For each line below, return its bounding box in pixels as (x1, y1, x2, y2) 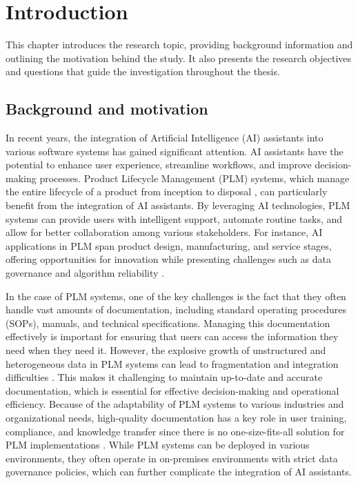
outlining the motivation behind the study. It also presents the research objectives (6, 50, 352, 65)
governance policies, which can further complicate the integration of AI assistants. (6, 464, 352, 479)
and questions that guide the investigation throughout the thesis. (6, 64, 280, 79)
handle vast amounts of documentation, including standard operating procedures (6, 302, 347, 317)
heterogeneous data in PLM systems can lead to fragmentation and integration (6, 356, 339, 371)
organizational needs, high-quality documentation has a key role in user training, (6, 410, 347, 424)
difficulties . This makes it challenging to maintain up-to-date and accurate (6, 370, 323, 384)
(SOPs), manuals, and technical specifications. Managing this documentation (6, 315, 330, 330)
